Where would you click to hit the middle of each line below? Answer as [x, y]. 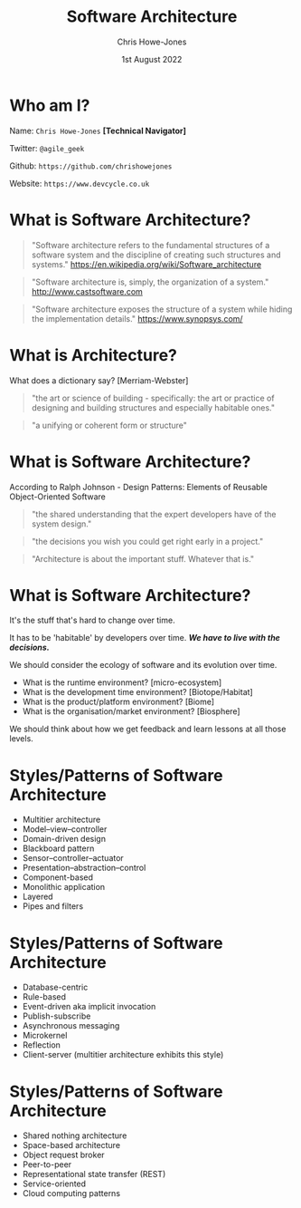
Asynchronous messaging [71, 1026]
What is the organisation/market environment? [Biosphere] [132, 711]
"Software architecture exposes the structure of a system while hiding [162, 309]
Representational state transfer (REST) [94, 1174]
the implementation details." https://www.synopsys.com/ [137, 318]
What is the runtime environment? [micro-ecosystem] [122, 682]
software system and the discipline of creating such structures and [156, 255]
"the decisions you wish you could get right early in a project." [147, 541]
